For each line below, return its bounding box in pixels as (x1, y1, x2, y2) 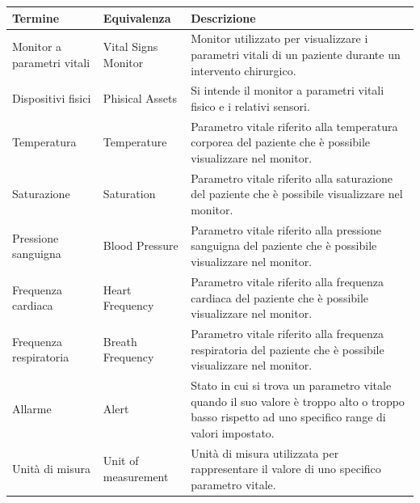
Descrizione (191, 9, 256, 26)
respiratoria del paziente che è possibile (191, 340, 384, 357)
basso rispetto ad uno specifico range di (191, 408, 386, 425)
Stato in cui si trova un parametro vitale (191, 376, 392, 393)
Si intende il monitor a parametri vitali (191, 82, 384, 99)
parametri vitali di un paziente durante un (191, 45, 401, 62)
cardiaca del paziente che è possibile (191, 289, 369, 306)
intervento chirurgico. (191, 61, 296, 78)
